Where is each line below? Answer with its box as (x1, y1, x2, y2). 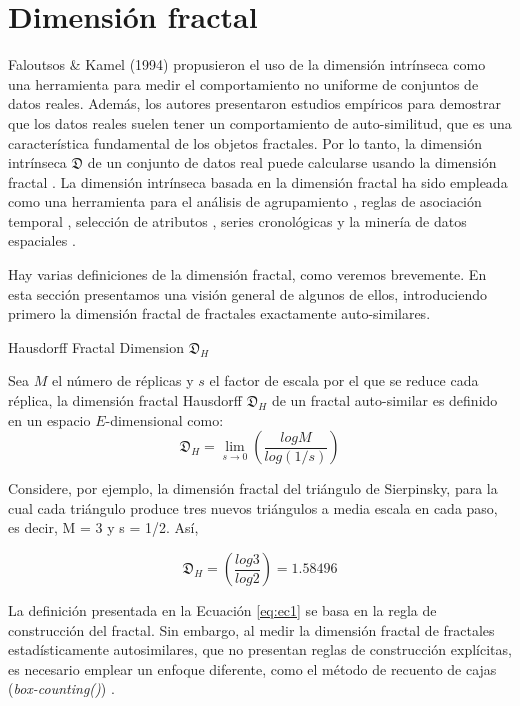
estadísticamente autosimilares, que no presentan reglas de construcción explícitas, (8, 639, 512, 660)
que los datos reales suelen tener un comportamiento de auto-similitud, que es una (8, 112, 512, 133)
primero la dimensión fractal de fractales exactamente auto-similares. (8, 303, 431, 324)
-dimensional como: (105, 409, 224, 430)
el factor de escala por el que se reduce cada (209, 370, 479, 391)
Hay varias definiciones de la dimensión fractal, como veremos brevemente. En (8, 264, 487, 285)
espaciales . (8, 230, 76, 251)
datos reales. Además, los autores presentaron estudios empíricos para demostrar (8, 93, 501, 114)
